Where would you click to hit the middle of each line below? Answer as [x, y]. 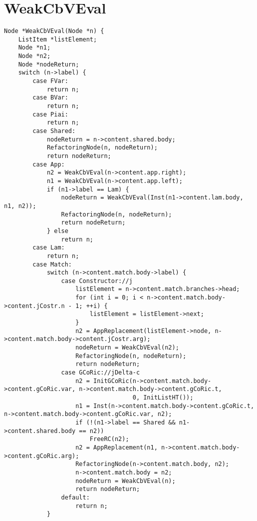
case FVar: [50, 81]
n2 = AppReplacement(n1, [117, 447]
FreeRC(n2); [109, 439]
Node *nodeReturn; [49, 64]
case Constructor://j [97, 281]
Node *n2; [34, 56]
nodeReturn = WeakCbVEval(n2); [127, 348]
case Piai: [50, 114]
